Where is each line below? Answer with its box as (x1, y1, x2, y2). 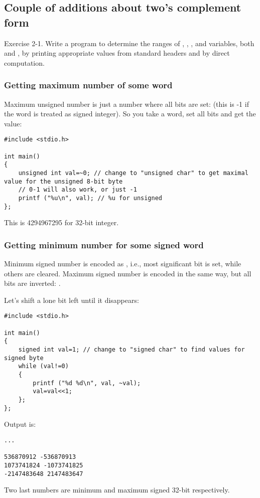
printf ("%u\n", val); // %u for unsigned (18, 194, 162, 202)
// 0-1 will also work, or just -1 (18, 186, 137, 194)
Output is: (4, 419, 36, 429)
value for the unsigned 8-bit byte (4, 178, 123, 185)
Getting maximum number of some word (4, 79, 173, 91)
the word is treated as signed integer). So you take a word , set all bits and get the (4, 108, 256, 119)
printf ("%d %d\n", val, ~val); (33, 379, 141, 387)
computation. (4, 57, 45, 68)
